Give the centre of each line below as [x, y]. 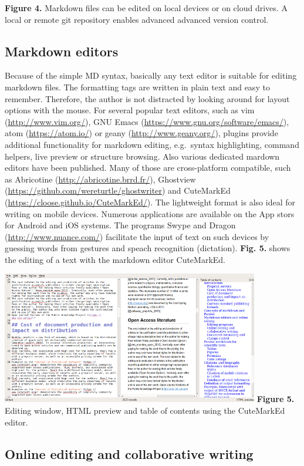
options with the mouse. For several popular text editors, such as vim [130, 110]
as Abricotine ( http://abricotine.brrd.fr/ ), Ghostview [100, 179]
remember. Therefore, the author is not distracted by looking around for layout [147, 98]
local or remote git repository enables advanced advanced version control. [137, 19]
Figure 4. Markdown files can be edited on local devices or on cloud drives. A [146, 8]
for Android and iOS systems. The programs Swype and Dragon [120, 225]
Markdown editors [62, 51]
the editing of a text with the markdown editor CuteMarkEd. [115, 259]
